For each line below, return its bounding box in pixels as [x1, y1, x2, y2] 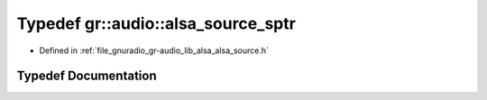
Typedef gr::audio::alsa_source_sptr [16, 14, 297, 33]
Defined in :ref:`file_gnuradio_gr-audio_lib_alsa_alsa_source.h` [39, 45, 270, 56]
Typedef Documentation [16, 68, 157, 84]
